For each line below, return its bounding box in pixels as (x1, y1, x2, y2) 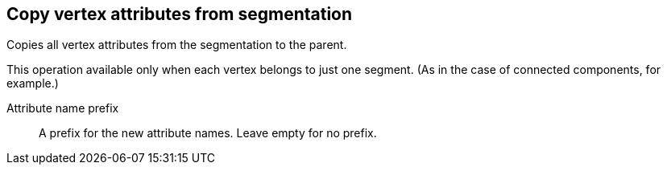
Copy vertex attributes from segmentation (6, 4, 353, 24)
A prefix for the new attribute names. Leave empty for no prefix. (39, 126, 377, 140)
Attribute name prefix (6, 101, 119, 116)
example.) (6, 76, 59, 91)
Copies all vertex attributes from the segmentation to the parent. (6, 38, 347, 52)
